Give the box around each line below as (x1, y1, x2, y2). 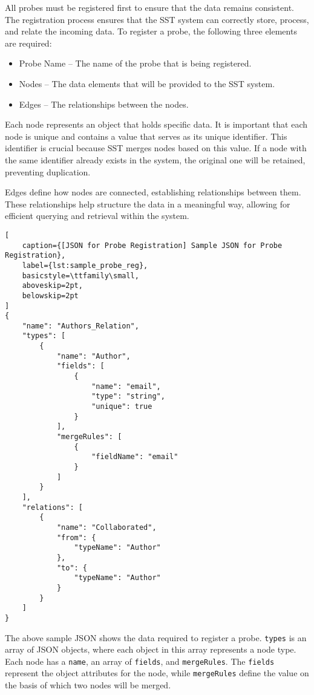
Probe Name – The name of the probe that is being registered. (19, 57, 252, 70)
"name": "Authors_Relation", (22, 321, 139, 330)
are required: (5, 36, 52, 49)
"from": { (56, 533, 96, 542)
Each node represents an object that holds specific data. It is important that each (5, 118, 308, 131)
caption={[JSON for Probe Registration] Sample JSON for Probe (22, 241, 283, 250)
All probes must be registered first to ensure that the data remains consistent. (5, 1, 294, 13)
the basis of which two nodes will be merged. (5, 679, 171, 691)
